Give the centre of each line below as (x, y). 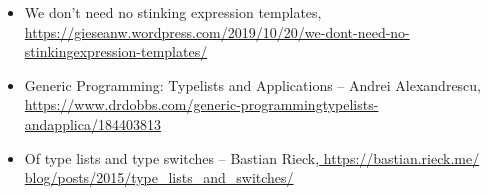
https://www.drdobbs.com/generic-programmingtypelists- (201, 104)
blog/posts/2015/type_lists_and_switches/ (159, 177)
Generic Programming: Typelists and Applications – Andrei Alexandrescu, (253, 84)
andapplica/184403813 (92, 123)
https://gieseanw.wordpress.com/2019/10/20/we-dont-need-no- (217, 31)
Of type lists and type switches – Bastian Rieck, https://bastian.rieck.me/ (252, 157)
